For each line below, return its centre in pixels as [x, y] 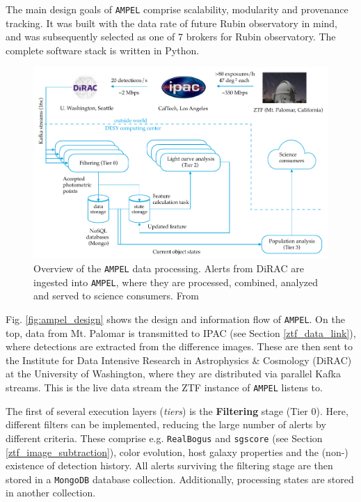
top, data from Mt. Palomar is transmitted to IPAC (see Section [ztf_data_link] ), [181, 332]
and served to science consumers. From [116, 296]
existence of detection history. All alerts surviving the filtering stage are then [169, 465]
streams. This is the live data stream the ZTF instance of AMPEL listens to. [164, 387]
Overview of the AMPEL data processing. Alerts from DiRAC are [169, 268]
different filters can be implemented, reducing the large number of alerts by [166, 424]
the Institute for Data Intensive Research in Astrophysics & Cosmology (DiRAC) [179, 360]
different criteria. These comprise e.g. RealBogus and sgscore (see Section [164, 438]
